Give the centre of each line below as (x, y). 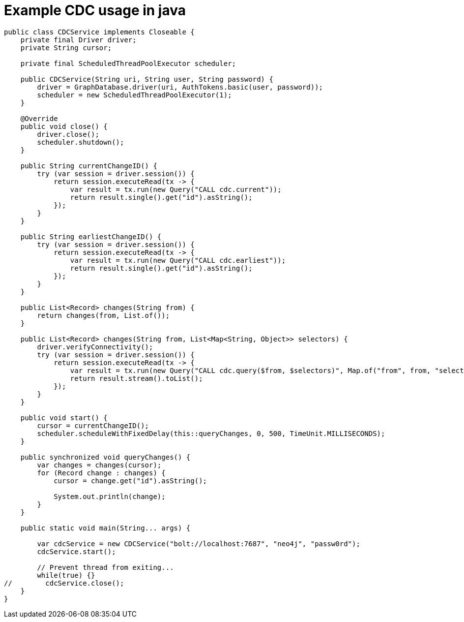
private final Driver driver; (78, 40)
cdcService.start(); (76, 551)
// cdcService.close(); (64, 583)
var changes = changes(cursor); (99, 465)
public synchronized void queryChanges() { (105, 457)
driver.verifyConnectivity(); (95, 347)
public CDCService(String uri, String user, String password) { (147, 79)
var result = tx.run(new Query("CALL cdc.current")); (176, 189)
